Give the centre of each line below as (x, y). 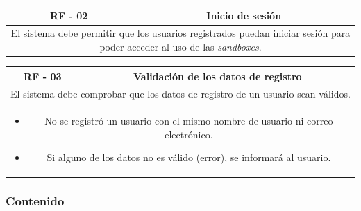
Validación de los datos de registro (218, 76)
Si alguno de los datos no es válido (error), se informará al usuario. (189, 157)
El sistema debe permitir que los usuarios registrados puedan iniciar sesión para (180, 33)
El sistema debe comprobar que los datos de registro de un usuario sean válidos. (180, 94)
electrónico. (189, 134)
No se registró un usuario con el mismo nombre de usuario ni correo (189, 121)
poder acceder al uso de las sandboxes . (180, 46)
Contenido (35, 201)
